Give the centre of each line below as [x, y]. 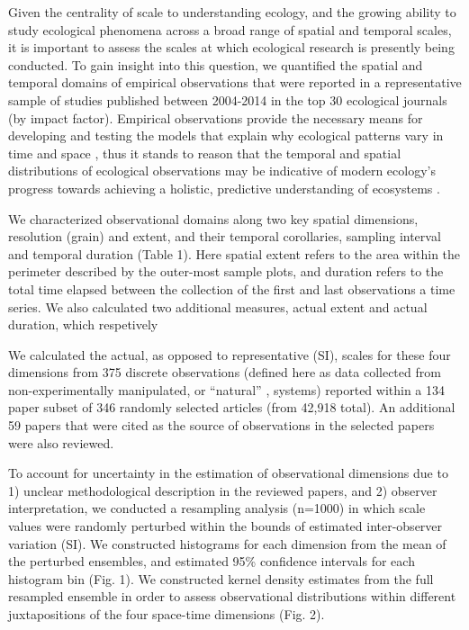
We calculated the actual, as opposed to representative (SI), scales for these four [230, 354]
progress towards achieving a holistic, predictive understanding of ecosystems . [224, 188]
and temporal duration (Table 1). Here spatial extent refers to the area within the [234, 253]
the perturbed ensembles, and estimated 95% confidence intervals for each [212, 561]
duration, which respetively [83, 324]
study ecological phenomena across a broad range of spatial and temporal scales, [230, 29]
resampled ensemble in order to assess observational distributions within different [232, 596]
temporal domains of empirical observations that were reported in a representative [235, 82]
